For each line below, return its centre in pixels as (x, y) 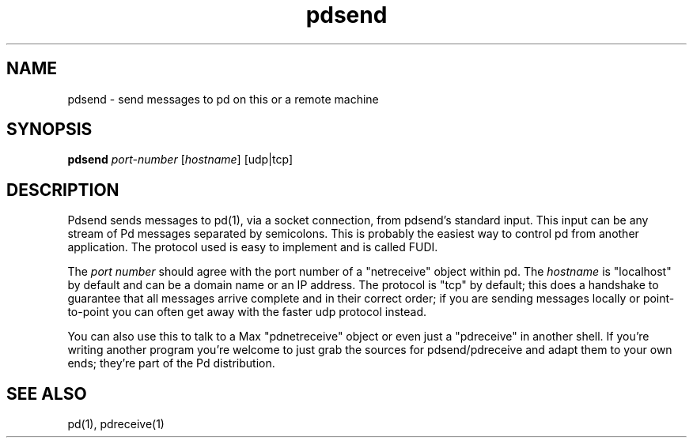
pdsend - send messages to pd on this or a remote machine (223, 99)
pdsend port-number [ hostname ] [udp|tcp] (180, 160)
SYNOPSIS (49, 130)
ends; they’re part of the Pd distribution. (171, 363)
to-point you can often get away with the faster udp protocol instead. (247, 312)
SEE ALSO (47, 393)
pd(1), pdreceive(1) (116, 424)
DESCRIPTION (63, 190)
